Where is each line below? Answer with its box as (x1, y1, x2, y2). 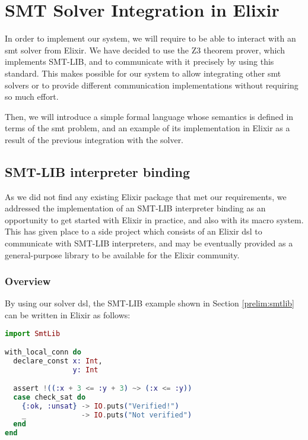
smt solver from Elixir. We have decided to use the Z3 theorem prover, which (5, 43, 285, 56)
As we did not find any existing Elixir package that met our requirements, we (5, 190, 287, 202)
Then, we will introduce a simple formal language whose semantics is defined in (5, 110, 294, 122)
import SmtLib (5, 329, 61, 338)
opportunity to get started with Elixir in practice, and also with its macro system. (5, 213, 304, 226)
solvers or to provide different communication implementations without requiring (5, 78, 299, 91)
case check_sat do (13, 393, 86, 402)
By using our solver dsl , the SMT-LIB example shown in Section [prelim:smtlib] (5, 297, 294, 309)
